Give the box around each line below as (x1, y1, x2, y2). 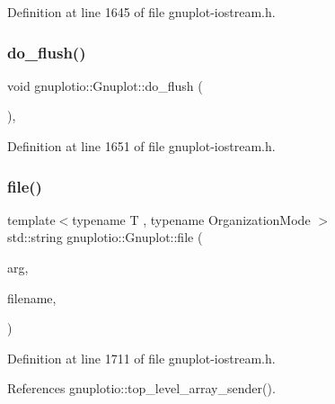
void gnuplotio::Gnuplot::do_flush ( (7, 76, 203, 94)
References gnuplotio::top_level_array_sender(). (7, 379, 276, 398)
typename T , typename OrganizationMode (72, 210, 311, 229)
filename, (7, 288, 57, 307)
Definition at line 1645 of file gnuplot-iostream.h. (7, 3, 276, 21)
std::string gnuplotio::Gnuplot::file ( (7, 228, 203, 247)
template (7, 210, 56, 229)
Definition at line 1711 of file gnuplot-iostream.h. (7, 348, 276, 367)
